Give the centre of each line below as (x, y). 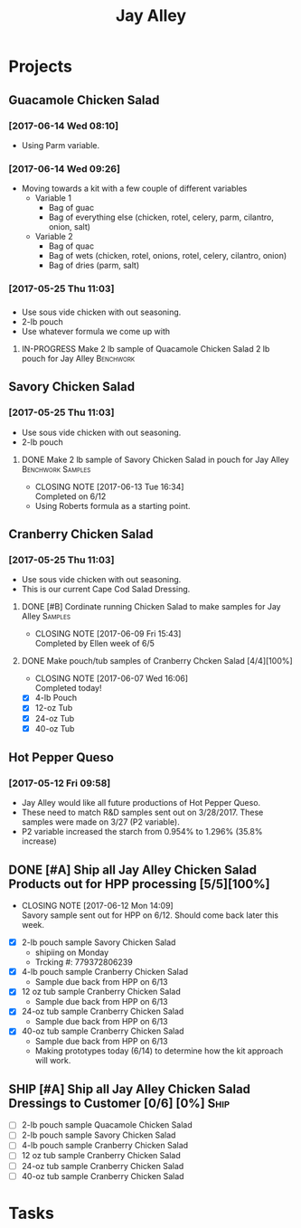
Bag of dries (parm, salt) (94, 265)
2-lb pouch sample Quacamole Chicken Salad (107, 1125)
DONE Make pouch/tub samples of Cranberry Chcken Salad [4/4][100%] (157, 661)
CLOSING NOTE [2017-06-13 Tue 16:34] (109, 486)
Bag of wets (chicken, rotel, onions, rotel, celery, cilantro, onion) (168, 256)
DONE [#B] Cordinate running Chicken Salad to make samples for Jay (151, 607)
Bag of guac (71, 208)
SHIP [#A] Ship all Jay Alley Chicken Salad (129, 1089)
